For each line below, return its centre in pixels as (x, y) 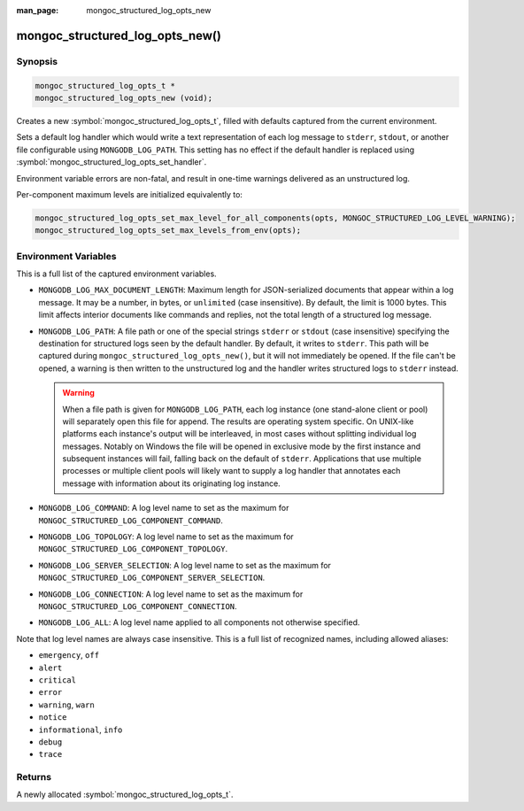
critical (58, 680)
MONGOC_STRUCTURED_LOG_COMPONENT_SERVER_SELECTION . (152, 578)
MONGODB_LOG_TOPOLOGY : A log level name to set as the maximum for (166, 537)
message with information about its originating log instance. (171, 483)
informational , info (81, 730)
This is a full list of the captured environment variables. (116, 274)
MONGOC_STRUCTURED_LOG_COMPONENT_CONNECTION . (138, 606)
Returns (34, 777)
